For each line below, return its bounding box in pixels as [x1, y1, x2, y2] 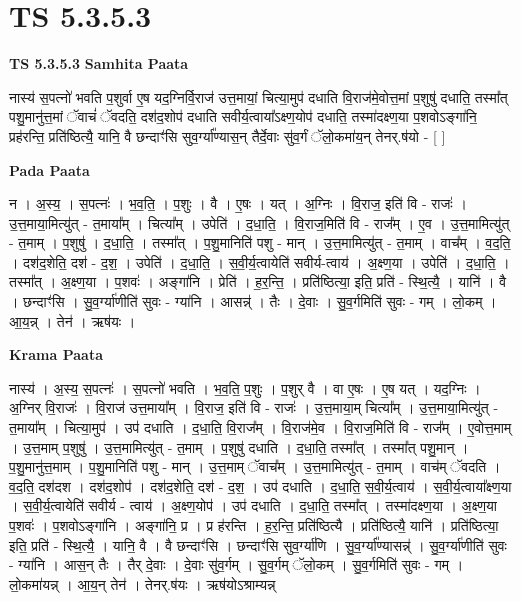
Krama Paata [9, 344, 103, 365]
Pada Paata [9, 159, 90, 180]
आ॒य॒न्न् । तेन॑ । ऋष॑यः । [9, 310, 136, 331]
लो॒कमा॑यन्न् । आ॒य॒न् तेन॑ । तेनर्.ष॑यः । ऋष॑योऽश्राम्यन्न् [9, 573, 276, 594]
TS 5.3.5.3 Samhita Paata [9, 53, 189, 74]
